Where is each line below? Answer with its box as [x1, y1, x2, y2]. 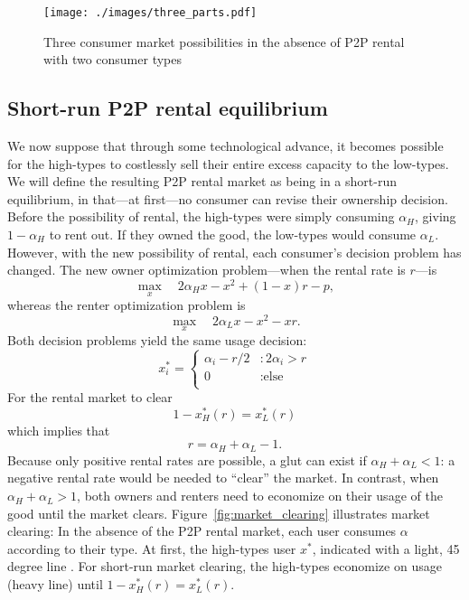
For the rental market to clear [7, 388, 173, 407]
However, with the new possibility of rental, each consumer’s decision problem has [7, 242, 462, 261]
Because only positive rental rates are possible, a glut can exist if [7, 450, 367, 469]
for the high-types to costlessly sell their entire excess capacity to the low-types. [7, 154, 449, 173]
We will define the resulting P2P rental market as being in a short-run [7, 172, 397, 191]
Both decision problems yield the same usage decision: [7, 330, 307, 349]
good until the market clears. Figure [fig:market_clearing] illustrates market [7, 503, 430, 522]
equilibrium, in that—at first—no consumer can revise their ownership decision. [7, 189, 448, 208]
